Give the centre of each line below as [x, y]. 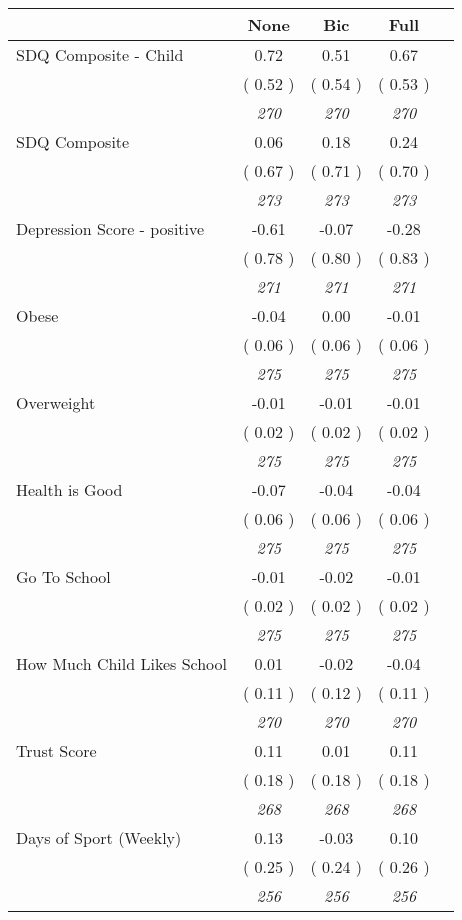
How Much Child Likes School [121, 663]
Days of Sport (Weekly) [99, 837]
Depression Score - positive [110, 228]
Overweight [56, 402]
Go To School [63, 576]
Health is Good [69, 489]
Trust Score [56, 750]
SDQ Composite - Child [100, 54]
